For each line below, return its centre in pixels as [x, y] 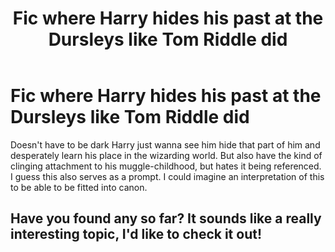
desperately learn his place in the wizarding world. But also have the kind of [166, 155]
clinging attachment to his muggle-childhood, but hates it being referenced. [166, 166]
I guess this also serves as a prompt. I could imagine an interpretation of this [167, 176]
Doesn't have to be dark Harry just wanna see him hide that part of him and [165, 144]
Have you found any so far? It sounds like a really [166, 218]
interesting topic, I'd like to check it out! [136, 234]
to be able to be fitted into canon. [79, 187]
